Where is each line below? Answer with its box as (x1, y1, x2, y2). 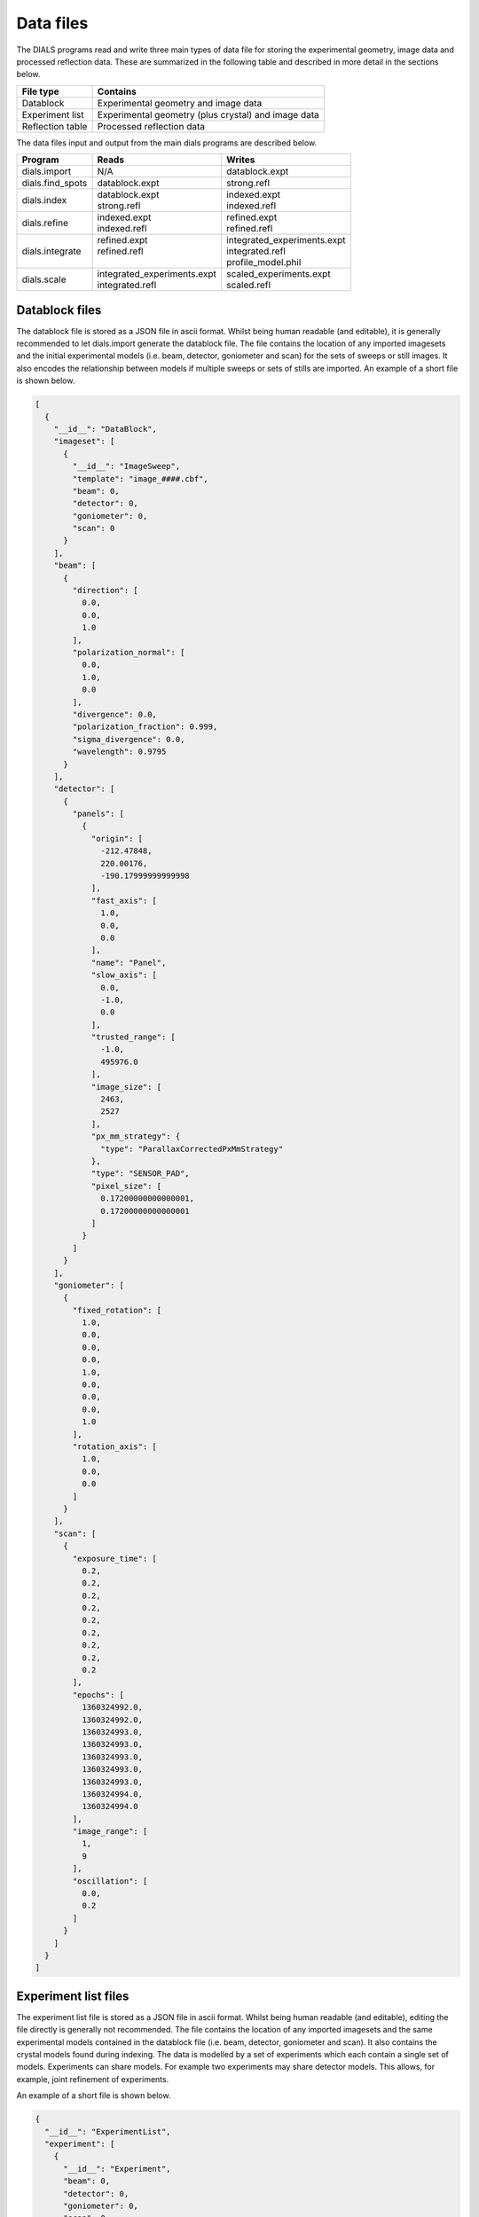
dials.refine (21, 217, 68, 230)
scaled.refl (226, 279, 271, 292)
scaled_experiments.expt (226, 268, 332, 280)
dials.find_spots (21, 177, 88, 190)
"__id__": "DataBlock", (53, 424, 157, 434)
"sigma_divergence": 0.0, (72, 734, 185, 744)
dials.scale (21, 273, 67, 286)
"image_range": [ (72, 1827, 148, 1837)
